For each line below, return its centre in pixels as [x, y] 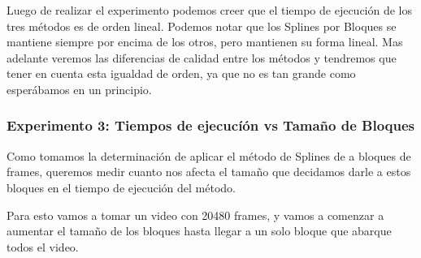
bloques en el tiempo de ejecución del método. [122, 187]
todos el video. [43, 246]
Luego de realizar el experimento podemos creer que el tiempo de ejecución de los [210, 10]
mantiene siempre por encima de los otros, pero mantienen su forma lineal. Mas [205, 42]
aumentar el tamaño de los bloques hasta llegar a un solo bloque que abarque [199, 231]
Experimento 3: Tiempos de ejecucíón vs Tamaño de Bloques [211, 125]
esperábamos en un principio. [79, 89]
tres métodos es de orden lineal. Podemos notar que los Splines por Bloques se [202, 26]
